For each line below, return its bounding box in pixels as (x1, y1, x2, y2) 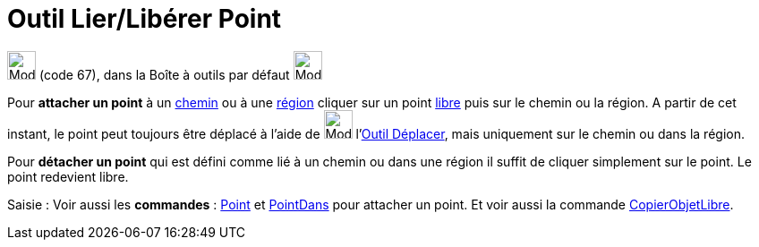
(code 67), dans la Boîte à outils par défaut (38, 66, 290, 82)
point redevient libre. (7, 168, 129, 184)
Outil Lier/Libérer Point (7, 4, 282, 34)
